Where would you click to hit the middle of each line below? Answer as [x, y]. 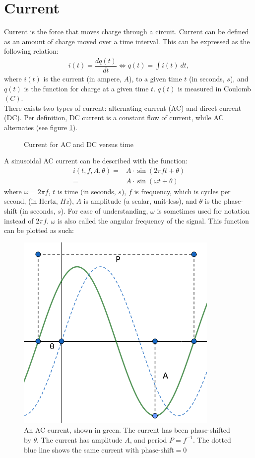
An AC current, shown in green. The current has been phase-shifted [127, 430]
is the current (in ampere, [82, 78]
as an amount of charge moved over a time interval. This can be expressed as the [127, 41]
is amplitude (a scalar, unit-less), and [140, 201]
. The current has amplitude [80, 439]
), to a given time [156, 78]
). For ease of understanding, [104, 211]
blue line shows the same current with [82, 449]
